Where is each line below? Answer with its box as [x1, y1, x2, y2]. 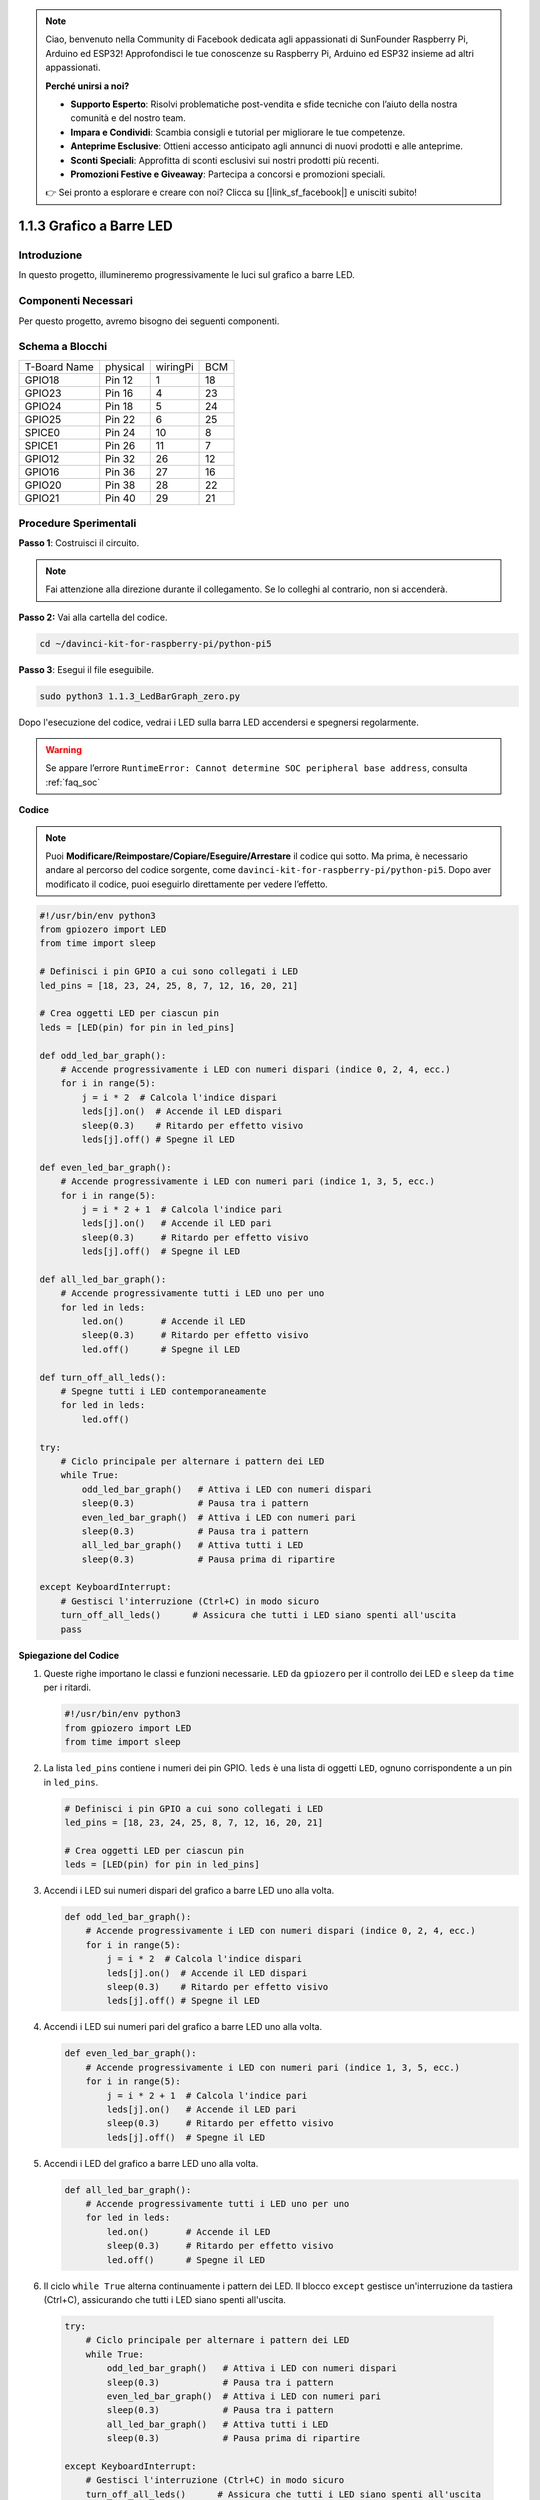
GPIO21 [24, 491, 60, 505]
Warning [45, 743, 82, 755]
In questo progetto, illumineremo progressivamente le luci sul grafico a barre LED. [18, 269, 355, 281]
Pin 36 [105, 465, 136, 479]
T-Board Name [24, 360, 94, 374]
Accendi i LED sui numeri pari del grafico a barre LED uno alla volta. [43, 2021, 323, 2033]
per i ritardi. [43, 1681, 92, 1694]
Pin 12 [105, 373, 134, 387]
